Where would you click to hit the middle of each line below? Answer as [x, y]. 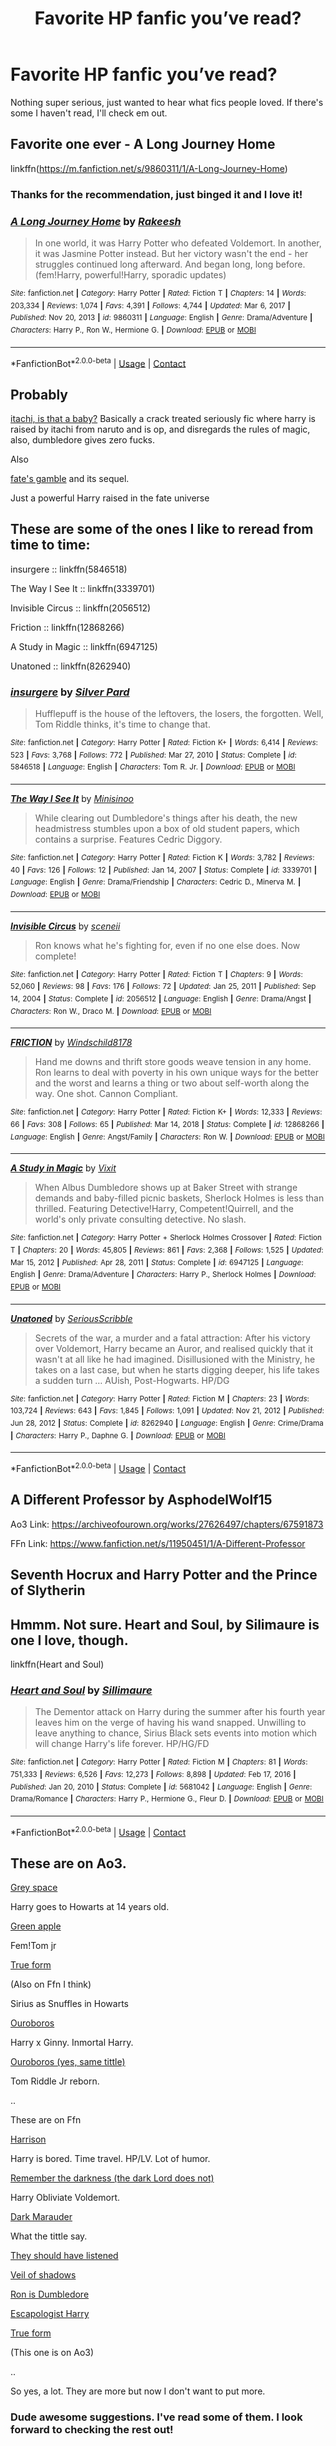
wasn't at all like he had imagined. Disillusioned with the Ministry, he [175, 1359]
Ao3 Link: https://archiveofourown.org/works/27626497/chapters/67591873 [167, 1524]
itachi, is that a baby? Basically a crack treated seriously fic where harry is [163, 419]
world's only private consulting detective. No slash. [140, 1219]
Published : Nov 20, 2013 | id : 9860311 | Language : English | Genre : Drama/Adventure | [161, 318]
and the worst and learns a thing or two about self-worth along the [172, 1083]
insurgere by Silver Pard [70, 692]
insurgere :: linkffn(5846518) [69, 569]
